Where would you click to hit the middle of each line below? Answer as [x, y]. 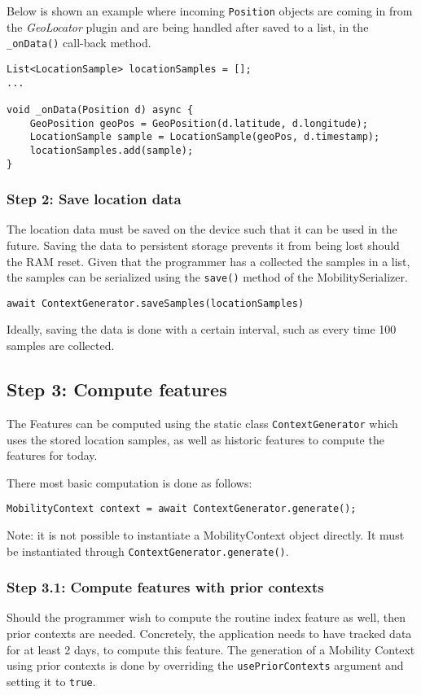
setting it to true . [51, 681]
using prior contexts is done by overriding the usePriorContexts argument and [205, 665]
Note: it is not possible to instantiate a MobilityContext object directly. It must [206, 534]
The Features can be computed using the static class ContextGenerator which [202, 423]
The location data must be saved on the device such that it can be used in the [202, 229]
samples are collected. [61, 345]
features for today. [52, 455]
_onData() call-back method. [79, 43]
